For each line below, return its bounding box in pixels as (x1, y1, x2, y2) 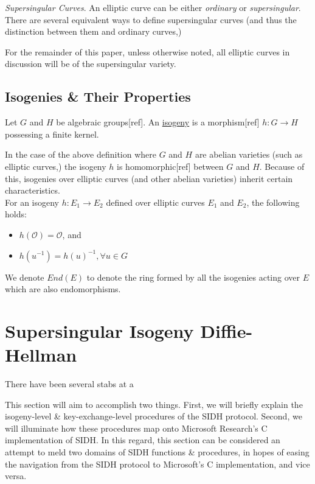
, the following (246, 195, 300, 208)
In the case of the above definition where (5, 148, 156, 161)
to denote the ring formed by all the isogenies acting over (86, 270, 300, 283)
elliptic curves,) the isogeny (5, 160, 106, 172)
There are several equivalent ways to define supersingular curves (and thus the (5, 13, 297, 26)
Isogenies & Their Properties (5, 87, 191, 106)
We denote (5, 270, 44, 283)
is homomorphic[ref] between (117, 160, 224, 172)
